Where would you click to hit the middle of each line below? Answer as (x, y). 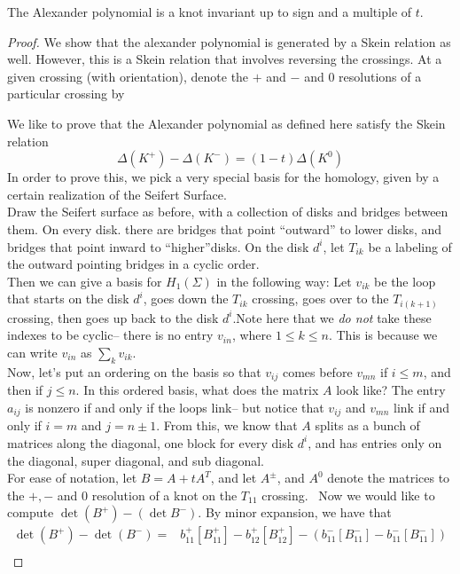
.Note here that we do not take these (332, 317)
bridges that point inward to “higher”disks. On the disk (158, 246)
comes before (317, 371)
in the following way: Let (284, 281)
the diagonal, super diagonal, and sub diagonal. (136, 460)
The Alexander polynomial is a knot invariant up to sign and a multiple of (210, 12)
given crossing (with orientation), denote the (128, 76)
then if (25, 390)
